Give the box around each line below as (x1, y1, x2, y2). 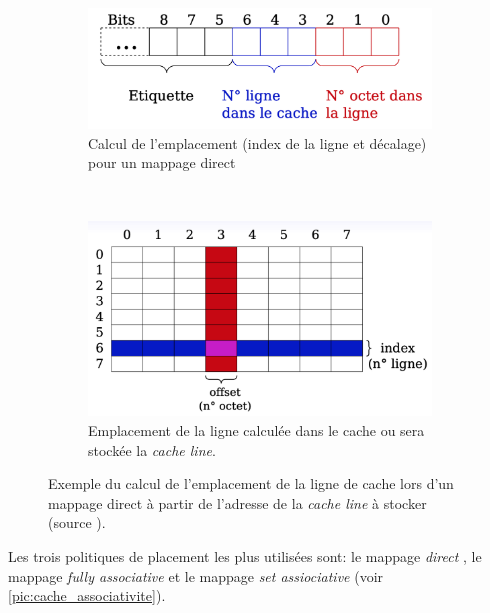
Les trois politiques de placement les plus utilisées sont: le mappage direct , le (8, 546, 482, 567)
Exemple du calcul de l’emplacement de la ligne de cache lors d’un (48, 473, 454, 494)
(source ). (48, 512, 106, 533)
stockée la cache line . (88, 439, 216, 460)
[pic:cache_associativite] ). (8, 585, 166, 606)
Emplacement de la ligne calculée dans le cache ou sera (88, 420, 425, 441)
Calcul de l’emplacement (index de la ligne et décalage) (88, 132, 427, 153)
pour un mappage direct (88, 152, 236, 173)
